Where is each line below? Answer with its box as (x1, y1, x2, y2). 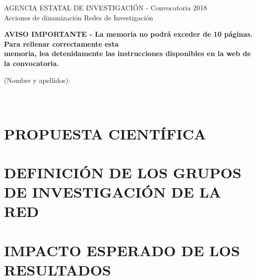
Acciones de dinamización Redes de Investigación (4, 12, 153, 22)
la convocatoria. (4, 58, 59, 68)
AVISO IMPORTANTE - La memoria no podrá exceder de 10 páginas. (4, 29, 253, 39)
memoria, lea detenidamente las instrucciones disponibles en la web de (4, 48, 251, 59)
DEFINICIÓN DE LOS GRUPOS (4, 162, 242, 182)
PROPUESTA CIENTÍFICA (4, 123, 206, 143)
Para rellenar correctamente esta (4, 38, 119, 49)
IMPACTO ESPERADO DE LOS (4, 240, 240, 260)
